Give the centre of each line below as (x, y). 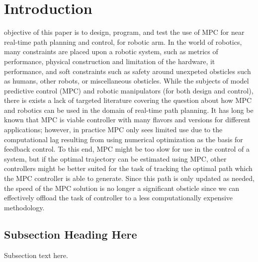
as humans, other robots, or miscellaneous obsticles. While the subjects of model (127, 81)
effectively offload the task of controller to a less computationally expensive (119, 198)
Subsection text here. (36, 255)
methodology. (24, 207)
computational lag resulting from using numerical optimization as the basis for (124, 139)
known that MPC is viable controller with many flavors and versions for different (127, 120)
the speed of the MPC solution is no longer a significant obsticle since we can (122, 188)
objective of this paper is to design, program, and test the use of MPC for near (124, 32)
